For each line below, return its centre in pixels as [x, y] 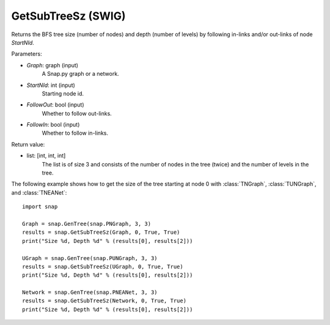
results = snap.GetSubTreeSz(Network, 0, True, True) [104, 301]
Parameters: [27, 54]
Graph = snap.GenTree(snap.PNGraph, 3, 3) [87, 224]
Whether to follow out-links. [77, 113]
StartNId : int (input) [51, 85]
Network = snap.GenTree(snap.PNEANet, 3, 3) [90, 293]
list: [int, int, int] [46, 155]
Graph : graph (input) [53, 65]
